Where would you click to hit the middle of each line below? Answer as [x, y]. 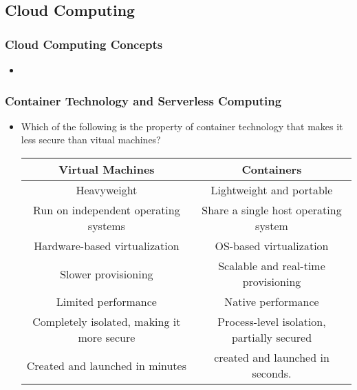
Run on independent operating [107, 210]
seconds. [272, 373]
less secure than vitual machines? [91, 140]
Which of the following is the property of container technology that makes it [182, 126]
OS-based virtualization [272, 246]
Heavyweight [107, 190]
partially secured [272, 337]
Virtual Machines [107, 169]
